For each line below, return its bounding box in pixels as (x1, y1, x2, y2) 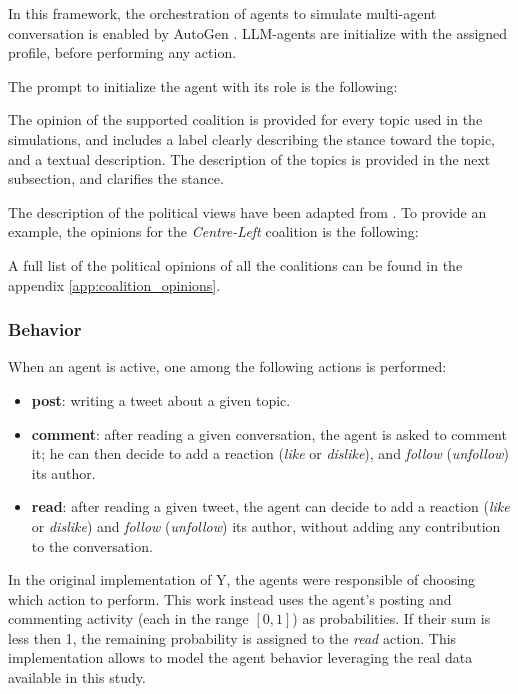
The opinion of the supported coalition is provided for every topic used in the (8, 109, 483, 130)
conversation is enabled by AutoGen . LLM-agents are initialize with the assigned (8, 22, 508, 43)
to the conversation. (31, 535, 153, 556)
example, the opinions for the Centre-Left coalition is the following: (8, 221, 419, 242)
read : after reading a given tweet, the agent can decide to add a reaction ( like (31, 496, 510, 517)
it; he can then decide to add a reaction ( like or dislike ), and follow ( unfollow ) (31, 443, 509, 464)
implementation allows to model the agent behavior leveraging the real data (8, 647, 473, 668)
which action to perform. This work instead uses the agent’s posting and (8, 588, 452, 609)
